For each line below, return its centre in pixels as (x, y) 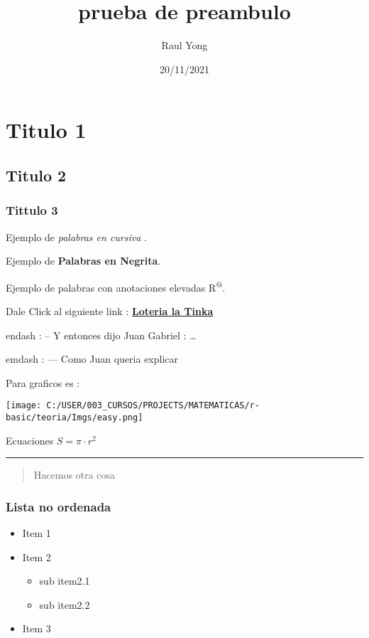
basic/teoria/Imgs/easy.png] (75, 417)
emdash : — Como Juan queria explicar (92, 359)
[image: (24, 406)
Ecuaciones (30, 440)
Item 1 (37, 533)
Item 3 (37, 628)
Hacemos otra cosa (74, 475)
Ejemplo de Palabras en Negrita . (83, 261)
